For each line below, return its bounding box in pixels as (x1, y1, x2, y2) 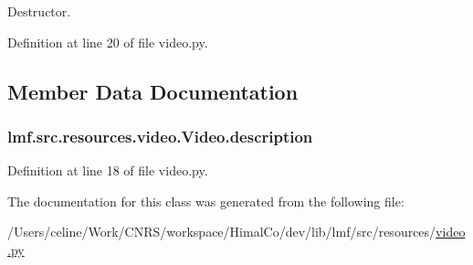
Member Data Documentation (7, 77, 299, 105)
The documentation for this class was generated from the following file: (7, 191, 405, 210)
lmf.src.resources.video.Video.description (7, 124, 313, 147)
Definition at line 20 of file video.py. (7, 32, 208, 51)
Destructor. (7, 2, 71, 20)
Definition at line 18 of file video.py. (7, 161, 208, 180)
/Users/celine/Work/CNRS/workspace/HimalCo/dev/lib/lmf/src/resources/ (7, 222, 436, 241)
